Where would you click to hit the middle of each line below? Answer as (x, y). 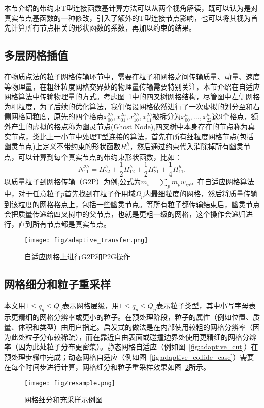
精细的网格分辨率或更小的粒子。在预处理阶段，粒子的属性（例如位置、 (135, 317)
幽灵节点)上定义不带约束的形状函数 (62, 146)
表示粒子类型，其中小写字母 (202, 305)
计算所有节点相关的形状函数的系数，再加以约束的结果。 (103, 28)
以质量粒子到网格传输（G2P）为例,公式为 (73, 181)
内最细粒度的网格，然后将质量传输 (201, 194)
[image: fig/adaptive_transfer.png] (86, 240)
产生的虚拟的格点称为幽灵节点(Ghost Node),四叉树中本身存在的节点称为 (129, 126)
